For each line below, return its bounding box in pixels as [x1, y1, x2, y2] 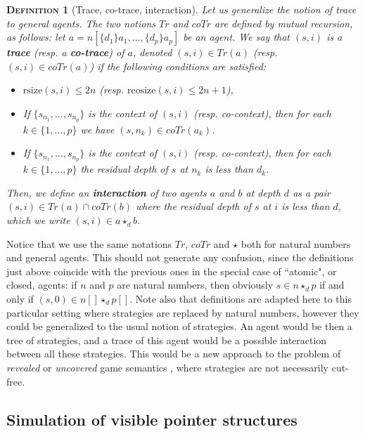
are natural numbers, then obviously [117, 277, 274, 292]
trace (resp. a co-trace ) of [6, 45, 124, 60]
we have [80, 121, 115, 136]
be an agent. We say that [183, 29, 290, 44]
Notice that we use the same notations [6, 236, 172, 251]
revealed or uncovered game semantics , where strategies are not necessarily [6, 360, 329, 374]
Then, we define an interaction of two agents [6, 185, 207, 199]
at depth [245, 185, 281, 199]
